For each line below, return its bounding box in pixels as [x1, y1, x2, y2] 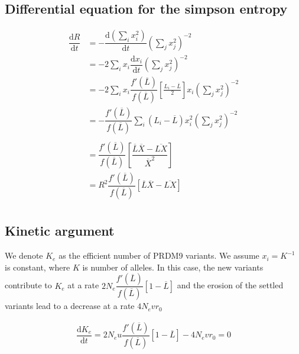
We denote [5, 249, 43, 262]
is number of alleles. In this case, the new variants [82, 260, 264, 273]
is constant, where [5, 260, 70, 273]
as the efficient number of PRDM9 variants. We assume [58, 249, 259, 262]
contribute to [5, 279, 52, 291]
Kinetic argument [5, 221, 115, 240]
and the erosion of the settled [177, 279, 284, 291]
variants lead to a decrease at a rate [5, 300, 135, 312]
